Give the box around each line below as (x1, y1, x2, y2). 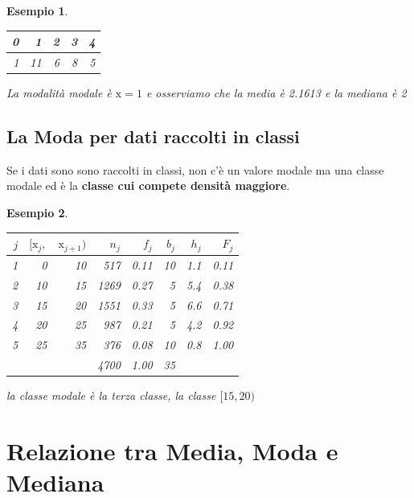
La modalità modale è (6, 84, 112, 101)
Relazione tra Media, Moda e (6, 434, 338, 467)
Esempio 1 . (6, 2, 68, 19)
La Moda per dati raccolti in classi (6, 124, 300, 149)
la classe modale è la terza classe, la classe (6, 387, 216, 404)
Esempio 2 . (6, 204, 68, 221)
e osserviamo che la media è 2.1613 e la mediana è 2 (146, 84, 407, 101)
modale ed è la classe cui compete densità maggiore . (6, 177, 290, 194)
